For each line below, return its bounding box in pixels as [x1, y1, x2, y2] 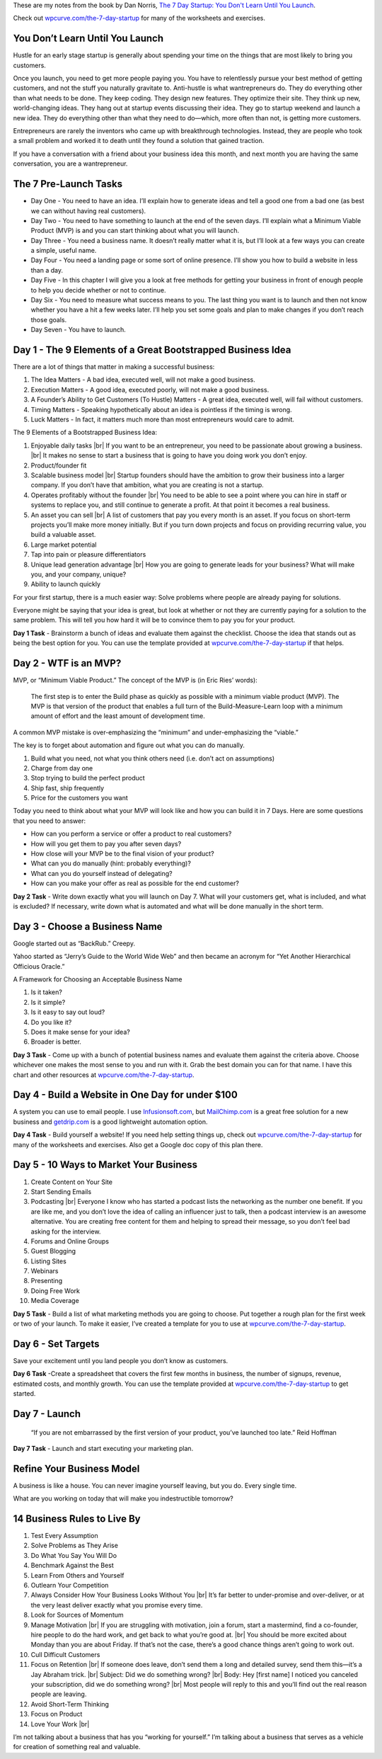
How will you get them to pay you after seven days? [30, 839, 182, 848]
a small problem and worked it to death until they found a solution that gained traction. [13, 137, 265, 145]
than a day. [30, 266, 64, 274]
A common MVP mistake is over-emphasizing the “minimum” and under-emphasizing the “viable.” [13, 728, 299, 736]
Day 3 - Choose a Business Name [13, 921, 163, 933]
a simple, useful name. [30, 246, 97, 255]
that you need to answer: [13, 816, 86, 825]
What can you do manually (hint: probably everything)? [30, 859, 191, 867]
